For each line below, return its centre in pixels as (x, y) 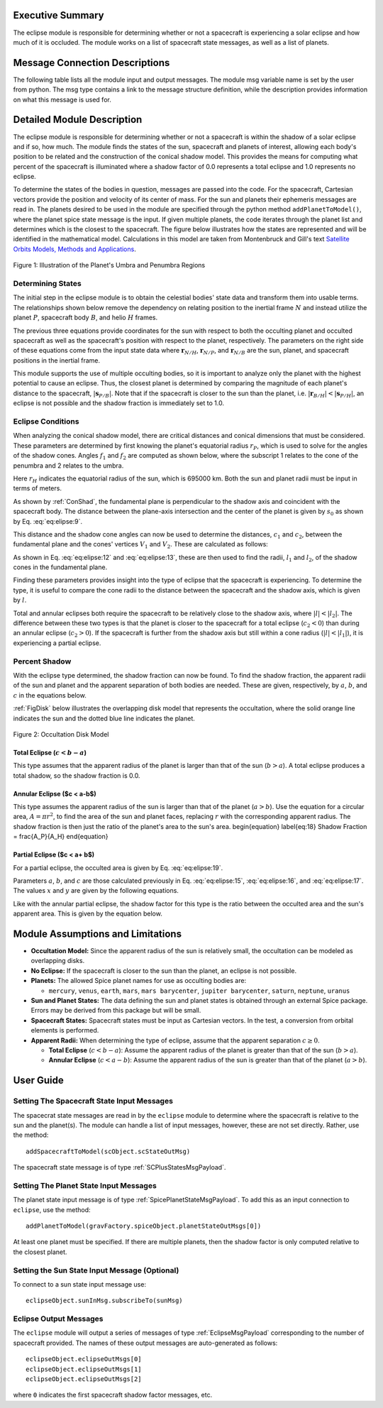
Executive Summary (59, 15)
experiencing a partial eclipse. (57, 643)
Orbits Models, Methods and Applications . (74, 249)
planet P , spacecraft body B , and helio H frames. (85, 318)
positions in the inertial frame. (57, 360)
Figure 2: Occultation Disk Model (61, 734)
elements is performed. (65, 1030)
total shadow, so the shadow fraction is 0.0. (77, 775)
